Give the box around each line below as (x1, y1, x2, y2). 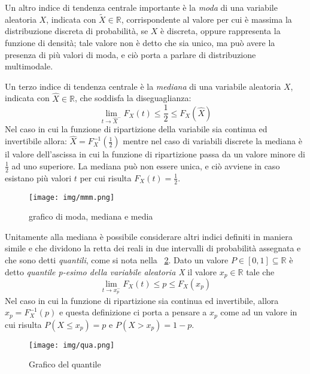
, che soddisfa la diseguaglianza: (74, 92, 192, 104)
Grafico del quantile (29, 358, 101, 370)
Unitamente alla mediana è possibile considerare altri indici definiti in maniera (5, 230, 293, 242)
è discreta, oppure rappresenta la (160, 25, 281, 37)
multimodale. (5, 60, 53, 72)
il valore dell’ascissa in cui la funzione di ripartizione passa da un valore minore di (5, 148, 305, 160)
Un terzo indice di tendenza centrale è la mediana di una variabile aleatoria (5, 80, 281, 92)
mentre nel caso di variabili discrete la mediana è (123, 135, 302, 147)
